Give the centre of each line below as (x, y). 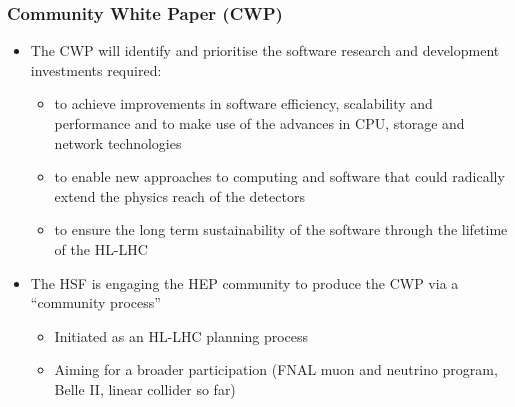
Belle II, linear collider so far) (145, 388)
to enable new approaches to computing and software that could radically (279, 176)
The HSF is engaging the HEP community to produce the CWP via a (244, 282)
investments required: (96, 69)
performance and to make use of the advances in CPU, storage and (259, 123)
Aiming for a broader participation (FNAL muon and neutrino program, (276, 369)
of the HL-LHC (101, 248)
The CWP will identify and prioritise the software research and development (265, 50)
